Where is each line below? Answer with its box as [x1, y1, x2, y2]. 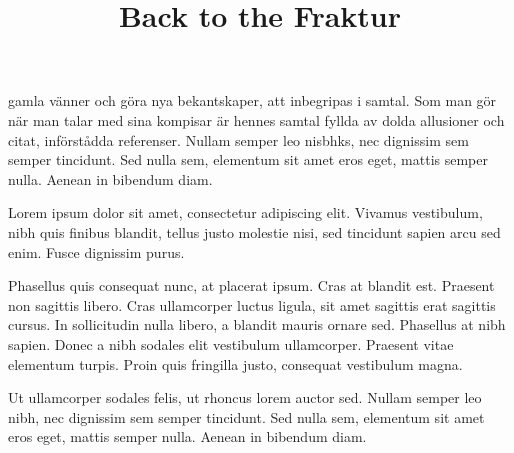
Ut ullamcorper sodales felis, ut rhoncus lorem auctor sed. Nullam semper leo [8, 387, 482, 408]
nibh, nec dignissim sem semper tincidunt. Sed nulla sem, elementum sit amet [8, 406, 485, 427]
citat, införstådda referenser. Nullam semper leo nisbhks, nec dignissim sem [8, 129, 469, 150]
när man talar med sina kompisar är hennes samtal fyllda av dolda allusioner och [8, 109, 505, 130]
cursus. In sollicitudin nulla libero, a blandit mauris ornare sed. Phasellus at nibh [8, 314, 506, 335]
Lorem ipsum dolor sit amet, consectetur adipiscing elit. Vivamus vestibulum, [8, 202, 483, 223]
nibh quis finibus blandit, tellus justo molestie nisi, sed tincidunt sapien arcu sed [8, 221, 501, 242]
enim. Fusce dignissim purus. [8, 241, 185, 262]
